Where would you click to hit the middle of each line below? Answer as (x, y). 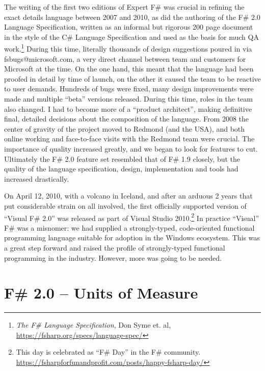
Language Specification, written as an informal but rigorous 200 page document (129, 27)
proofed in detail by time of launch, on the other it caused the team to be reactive (132, 78)
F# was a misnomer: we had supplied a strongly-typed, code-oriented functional (129, 227)
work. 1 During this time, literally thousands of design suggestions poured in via (128, 48)
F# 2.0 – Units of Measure (101, 293)
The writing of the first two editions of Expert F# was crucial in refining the (124, 7)
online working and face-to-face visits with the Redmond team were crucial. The (129, 139)
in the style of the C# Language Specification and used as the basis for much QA (131, 36)
